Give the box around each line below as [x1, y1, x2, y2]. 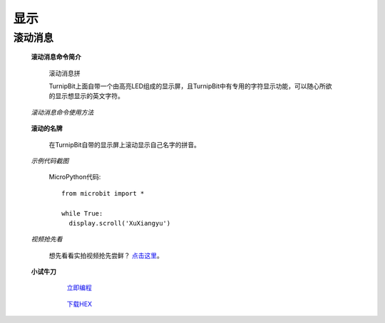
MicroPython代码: [48, 173, 101, 181]
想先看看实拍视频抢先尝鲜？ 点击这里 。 [48, 251, 163, 260]
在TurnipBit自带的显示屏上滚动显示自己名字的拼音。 [48, 140, 201, 149]
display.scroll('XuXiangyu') [68, 219, 171, 227]
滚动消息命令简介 [31, 53, 81, 61]
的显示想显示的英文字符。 [48, 92, 124, 100]
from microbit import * [61, 189, 145, 197]
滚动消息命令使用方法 [31, 107, 94, 117]
